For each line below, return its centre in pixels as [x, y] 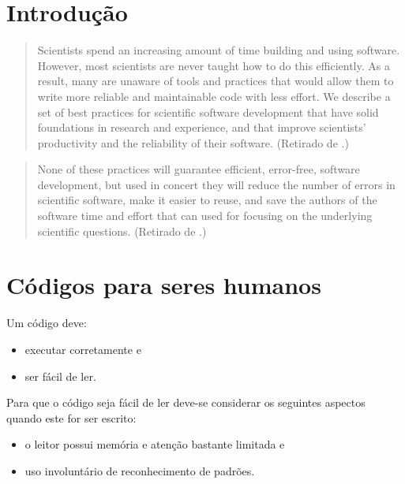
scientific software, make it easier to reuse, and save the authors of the [207, 200]
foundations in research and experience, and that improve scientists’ [202, 127]
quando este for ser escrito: [71, 417]
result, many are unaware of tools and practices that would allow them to [216, 81]
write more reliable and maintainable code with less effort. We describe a [214, 96]
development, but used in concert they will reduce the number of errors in [216, 184]
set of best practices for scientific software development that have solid [208, 112]
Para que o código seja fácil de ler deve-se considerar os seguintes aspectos [186, 402]
